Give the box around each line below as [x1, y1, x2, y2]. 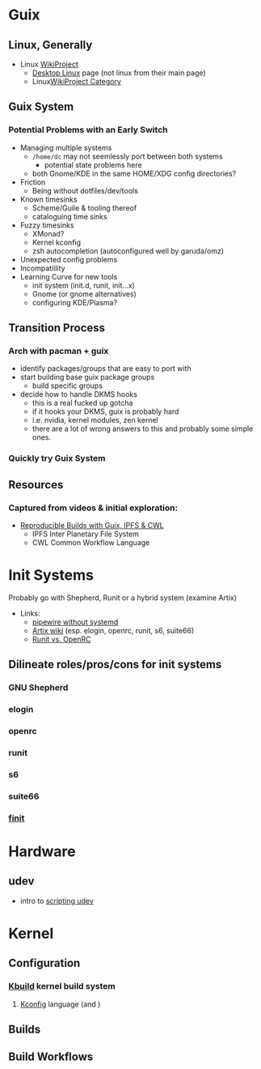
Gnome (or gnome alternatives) [32, 289, 137, 299]
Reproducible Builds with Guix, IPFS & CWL [19, 520, 164, 530]
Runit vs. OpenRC [32, 634, 91, 644]
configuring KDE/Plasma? [32, 297, 118, 307]
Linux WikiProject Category [32, 77, 121, 86]
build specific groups [32, 381, 103, 390]
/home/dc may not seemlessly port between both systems [32, 151, 224, 161]
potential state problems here [44, 160, 143, 169]
